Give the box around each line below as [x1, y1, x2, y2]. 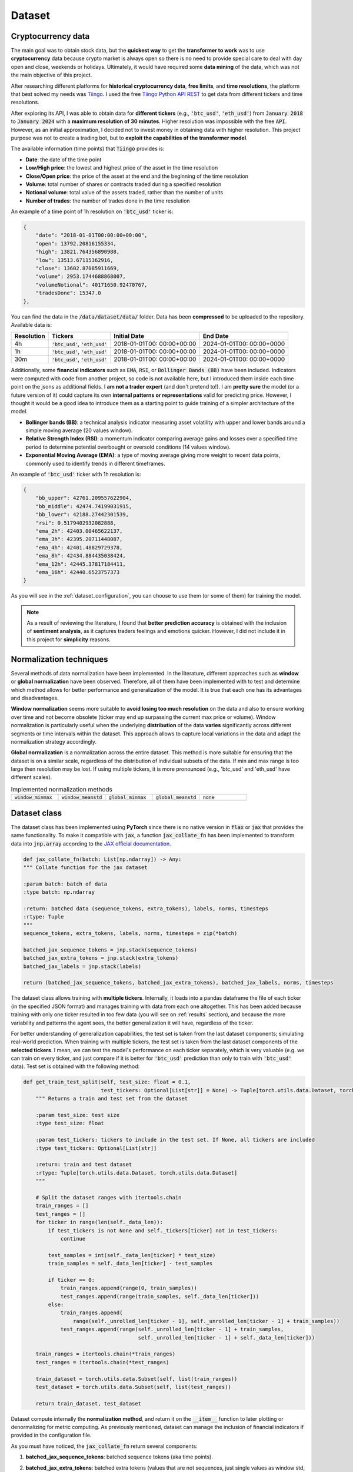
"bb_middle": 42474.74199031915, [35, 503, 132, 509]
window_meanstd [61, 794, 102, 801]
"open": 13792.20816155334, [35, 240, 117, 247]
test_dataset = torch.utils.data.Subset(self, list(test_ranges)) [35, 1384, 232, 1390]
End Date [202, 332, 229, 340]
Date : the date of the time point [25, 156, 102, 163]
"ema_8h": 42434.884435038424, [35, 552, 126, 559]
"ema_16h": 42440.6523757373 [35, 569, 120, 575]
